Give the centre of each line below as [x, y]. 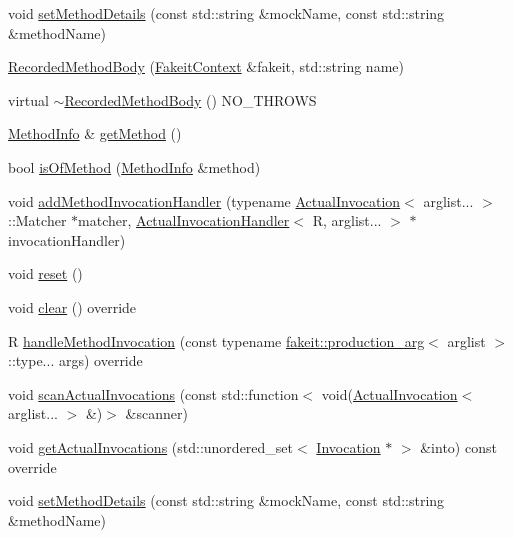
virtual [28, 99]
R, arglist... [347, 220]
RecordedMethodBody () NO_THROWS [190, 99]
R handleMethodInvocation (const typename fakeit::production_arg [216, 340]
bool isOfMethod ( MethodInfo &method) [134, 166]
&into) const [458, 446]
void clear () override [72, 306]
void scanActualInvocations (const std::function [153, 393]
